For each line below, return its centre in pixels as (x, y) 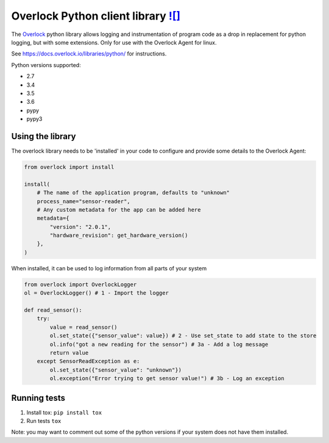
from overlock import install (69, 167)
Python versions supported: (46, 65)
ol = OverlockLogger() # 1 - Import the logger (96, 293)
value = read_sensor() (84, 327)
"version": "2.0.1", (80, 227)
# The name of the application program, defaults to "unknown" (133, 193)
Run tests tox (44, 421)
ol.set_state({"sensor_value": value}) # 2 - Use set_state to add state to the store (183, 336)
